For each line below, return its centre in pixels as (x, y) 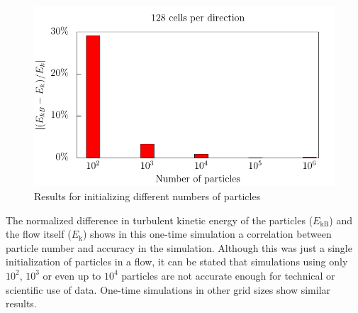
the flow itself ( (39, 234)
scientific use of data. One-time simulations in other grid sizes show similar (168, 289)
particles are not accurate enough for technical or (228, 275)
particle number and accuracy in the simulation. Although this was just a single (179, 247)
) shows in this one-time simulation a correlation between (207, 234)
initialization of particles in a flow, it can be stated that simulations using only (177, 262)
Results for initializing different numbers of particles (147, 196)
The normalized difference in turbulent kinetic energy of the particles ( (160, 220)
